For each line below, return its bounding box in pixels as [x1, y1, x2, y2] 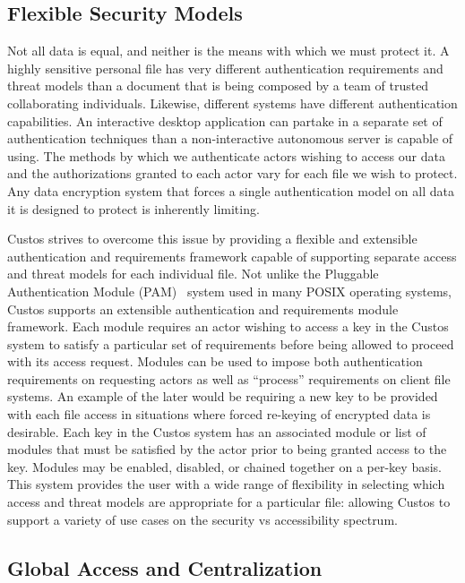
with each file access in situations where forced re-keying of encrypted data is [7, 405, 431, 424]
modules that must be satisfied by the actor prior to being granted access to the [7, 440, 447, 459]
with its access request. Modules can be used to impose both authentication [7, 352, 423, 371]
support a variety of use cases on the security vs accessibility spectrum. [7, 510, 398, 528]
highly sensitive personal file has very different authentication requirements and [7, 58, 443, 77]
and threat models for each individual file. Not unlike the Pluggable [7, 264, 379, 283]
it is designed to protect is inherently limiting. [7, 199, 260, 218]
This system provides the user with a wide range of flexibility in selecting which [7, 475, 445, 493]
